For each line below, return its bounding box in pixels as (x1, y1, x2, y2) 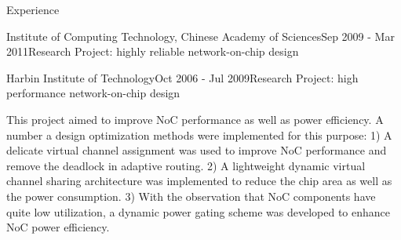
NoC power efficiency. (6, 219, 110, 235)
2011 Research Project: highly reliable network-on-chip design (6, 43, 299, 60)
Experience (6, 2, 60, 17)
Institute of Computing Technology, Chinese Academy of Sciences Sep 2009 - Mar (6, 27, 395, 44)
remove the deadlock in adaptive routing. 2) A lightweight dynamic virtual (6, 157, 366, 173)
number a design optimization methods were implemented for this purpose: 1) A (6, 126, 392, 143)
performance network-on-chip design (6, 85, 180, 101)
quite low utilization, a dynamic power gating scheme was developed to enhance (6, 203, 390, 220)
